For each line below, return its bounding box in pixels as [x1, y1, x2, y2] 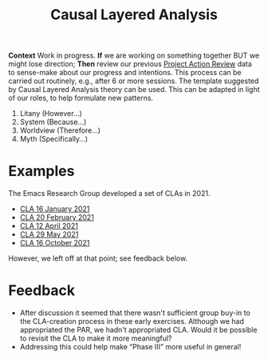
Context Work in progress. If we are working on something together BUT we [8, 50, 260, 61]
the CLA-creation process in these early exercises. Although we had [19, 317, 245, 326]
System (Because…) [19, 118, 87, 127]
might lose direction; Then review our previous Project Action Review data [8, 59, 253, 69]
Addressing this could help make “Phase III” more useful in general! [19, 342, 242, 352]
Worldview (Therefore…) [19, 126, 101, 135]
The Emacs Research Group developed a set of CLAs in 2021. [8, 189, 211, 198]
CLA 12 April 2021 [19, 221, 78, 231]
